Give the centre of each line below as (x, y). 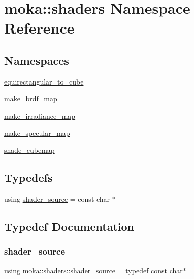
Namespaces (37, 60)
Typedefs (28, 177)
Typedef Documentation (69, 226)
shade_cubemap (29, 150)
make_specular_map (37, 133)
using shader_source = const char (57, 198)
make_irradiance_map (40, 115)
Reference (39, 28)
